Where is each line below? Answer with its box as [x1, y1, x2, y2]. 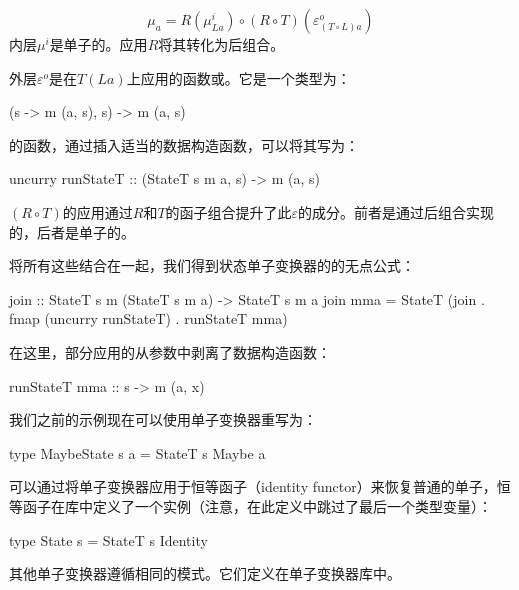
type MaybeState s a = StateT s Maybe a [9, 442, 266, 463]
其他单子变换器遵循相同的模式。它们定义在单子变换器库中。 [9, 563, 401, 584]
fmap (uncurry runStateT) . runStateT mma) [9, 308, 288, 329]
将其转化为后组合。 [158, 34, 285, 54]
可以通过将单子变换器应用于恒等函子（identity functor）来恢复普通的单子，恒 [9, 476, 511, 497]
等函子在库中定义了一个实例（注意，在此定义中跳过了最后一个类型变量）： [9, 495, 492, 516]
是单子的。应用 [49, 34, 148, 54]
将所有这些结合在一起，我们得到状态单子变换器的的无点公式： [9, 255, 415, 276]
